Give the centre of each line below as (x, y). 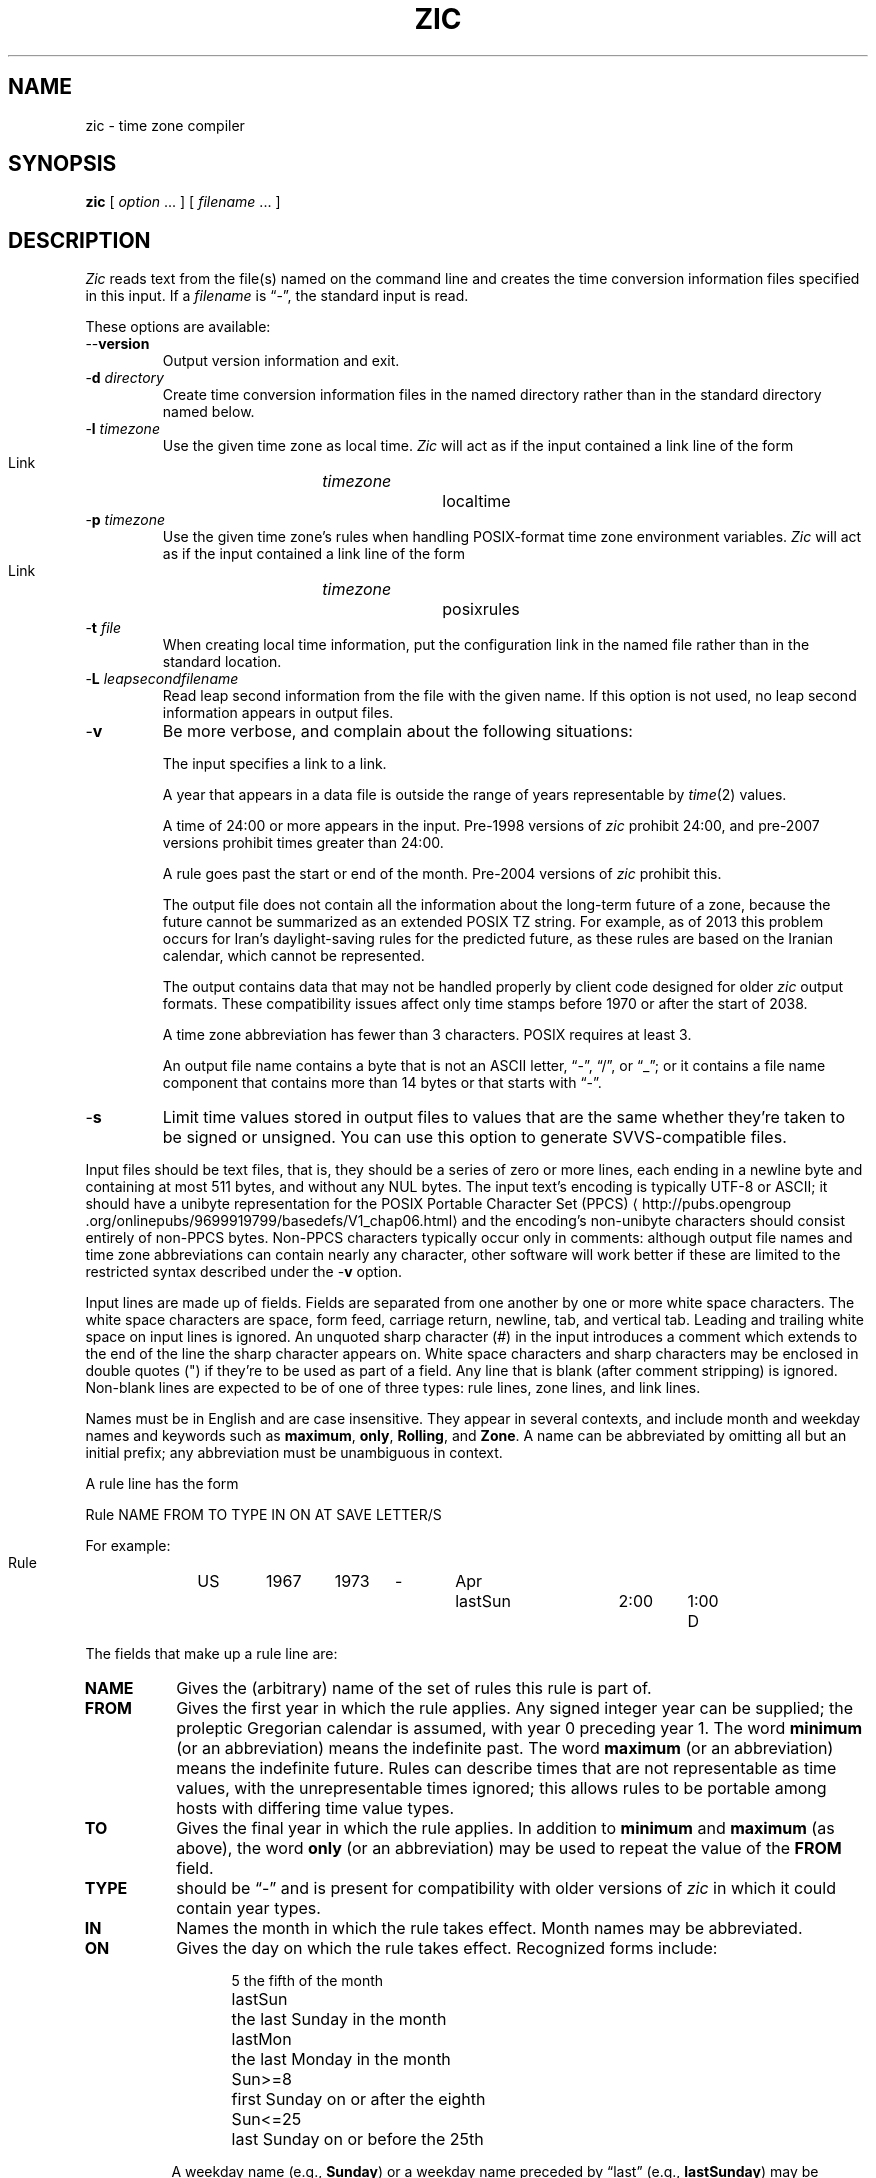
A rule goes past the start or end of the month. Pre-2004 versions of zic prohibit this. (442, 874)
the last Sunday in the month (339, 2019)
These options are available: (178, 327)
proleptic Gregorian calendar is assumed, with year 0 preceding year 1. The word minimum (519, 1728)
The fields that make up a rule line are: (211, 1654)
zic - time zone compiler (165, 125)
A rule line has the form (162, 1484)
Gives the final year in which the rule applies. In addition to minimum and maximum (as (505, 1828)
